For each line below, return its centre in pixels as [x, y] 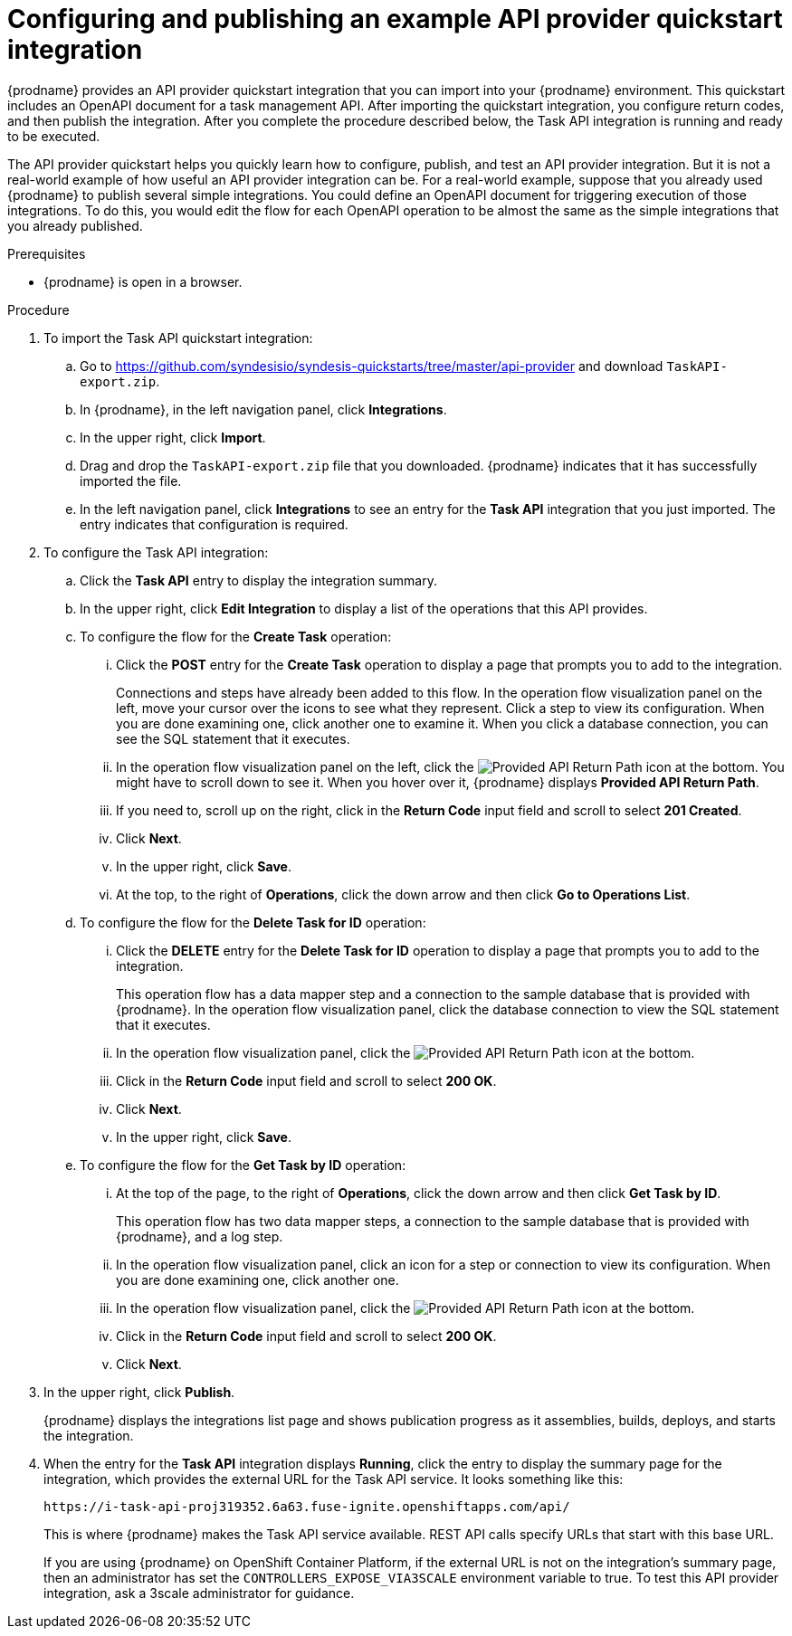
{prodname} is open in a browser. [143, 281]
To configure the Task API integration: [156, 552]
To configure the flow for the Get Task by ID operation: [243, 1165]
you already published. [75, 225]
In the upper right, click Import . [173, 437]
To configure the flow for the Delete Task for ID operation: [253, 922]
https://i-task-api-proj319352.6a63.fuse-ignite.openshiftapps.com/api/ [307, 1506]
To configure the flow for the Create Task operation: [236, 636]
